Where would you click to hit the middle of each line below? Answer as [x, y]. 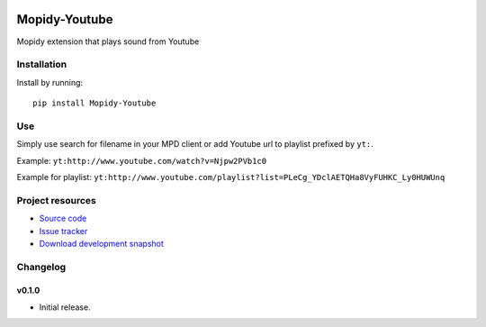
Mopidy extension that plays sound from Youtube [108, 41]
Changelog [41, 267]
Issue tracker [63, 231]
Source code [63, 218]
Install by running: [50, 82]
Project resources [56, 200]
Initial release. [65, 307]
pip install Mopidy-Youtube [94, 103]
